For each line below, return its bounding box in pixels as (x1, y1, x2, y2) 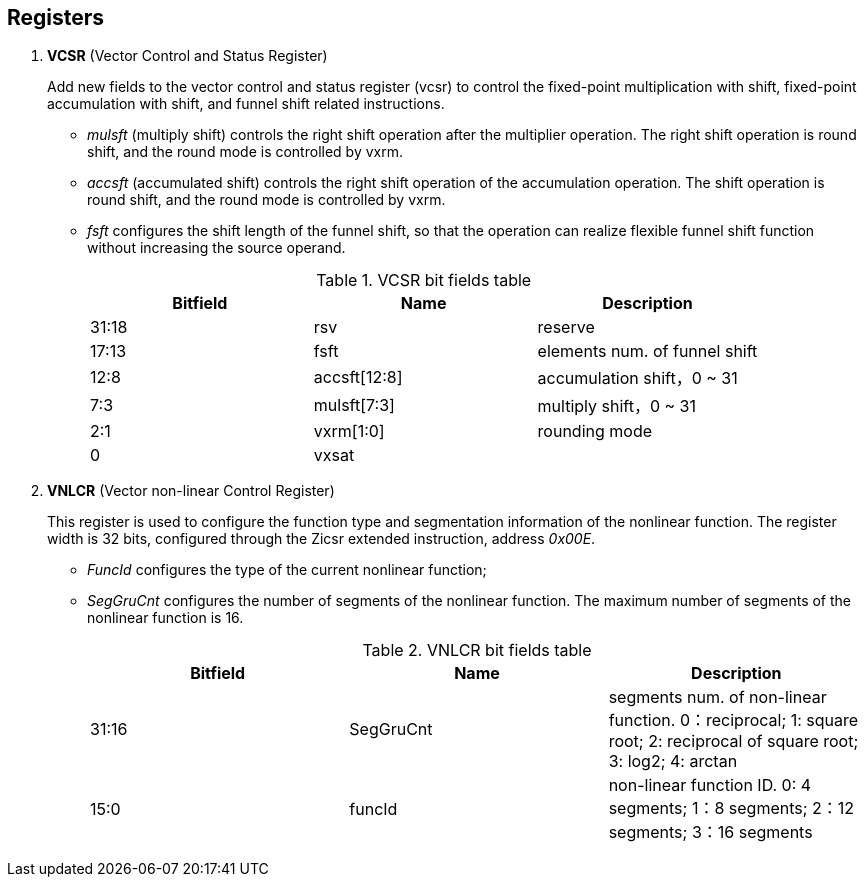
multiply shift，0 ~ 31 (537, 396, 696, 417)
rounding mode (537, 421, 652, 442)
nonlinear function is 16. (87, 609, 244, 627)
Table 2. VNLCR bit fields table (362, 640, 592, 661)
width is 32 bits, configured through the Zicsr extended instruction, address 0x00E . (47, 530, 596, 548)
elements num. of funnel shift (537, 341, 758, 362)
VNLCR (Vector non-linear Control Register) (47, 482, 335, 500)
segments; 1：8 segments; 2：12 (608, 798, 855, 819)
